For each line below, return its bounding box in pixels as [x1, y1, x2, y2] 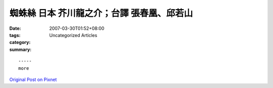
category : [9, 39, 31, 46]
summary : [9, 46, 32, 53]
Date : [9, 25, 21, 31]
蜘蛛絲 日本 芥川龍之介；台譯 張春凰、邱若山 [9, 8, 193, 19]
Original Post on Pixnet [9, 76, 57, 82]
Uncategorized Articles [49, 32, 98, 38]
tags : [9, 32, 21, 38]
